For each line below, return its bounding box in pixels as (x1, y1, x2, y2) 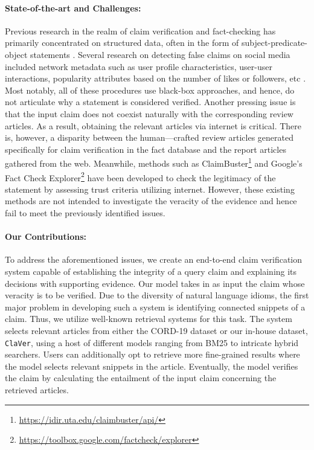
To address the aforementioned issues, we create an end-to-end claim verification (5, 253, 303, 266)
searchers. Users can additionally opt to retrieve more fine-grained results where (5, 348, 300, 361)
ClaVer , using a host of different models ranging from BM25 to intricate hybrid (5, 336, 299, 349)
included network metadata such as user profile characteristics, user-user (5, 60, 272, 72)
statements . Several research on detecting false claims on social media (30, 48, 290, 60)
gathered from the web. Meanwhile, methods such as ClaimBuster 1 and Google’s (5, 155, 303, 169)
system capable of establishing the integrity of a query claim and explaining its (5, 265, 297, 277)
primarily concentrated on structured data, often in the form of (5, 36, 239, 49)
